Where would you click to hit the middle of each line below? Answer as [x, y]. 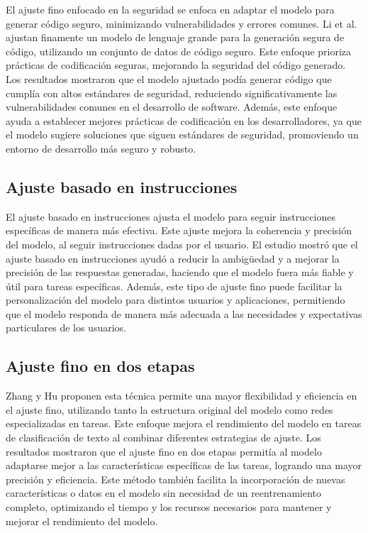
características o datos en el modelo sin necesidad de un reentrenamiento [163, 493]
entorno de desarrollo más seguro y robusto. [101, 148]
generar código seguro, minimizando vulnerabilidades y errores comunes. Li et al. [182, 23]
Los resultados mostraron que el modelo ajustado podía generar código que [169, 78]
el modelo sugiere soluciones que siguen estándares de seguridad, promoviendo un [182, 134]
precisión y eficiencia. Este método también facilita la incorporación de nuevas [175, 479]
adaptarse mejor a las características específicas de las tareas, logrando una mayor [184, 465]
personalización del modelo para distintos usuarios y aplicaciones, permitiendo [175, 300]
